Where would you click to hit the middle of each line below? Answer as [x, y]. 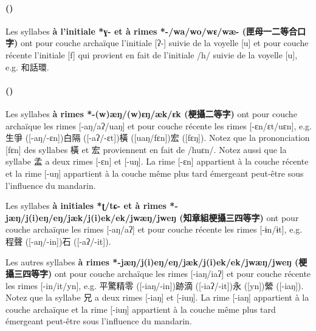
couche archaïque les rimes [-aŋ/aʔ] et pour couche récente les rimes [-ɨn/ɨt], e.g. [154, 229]
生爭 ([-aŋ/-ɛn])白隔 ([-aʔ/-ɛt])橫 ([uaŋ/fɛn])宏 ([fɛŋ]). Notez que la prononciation [158, 138]
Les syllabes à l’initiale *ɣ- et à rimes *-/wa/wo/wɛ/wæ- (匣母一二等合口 [156, 31]
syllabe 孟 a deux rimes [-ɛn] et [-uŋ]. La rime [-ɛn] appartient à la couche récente [157, 161]
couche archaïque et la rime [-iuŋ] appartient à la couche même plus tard [141, 309]
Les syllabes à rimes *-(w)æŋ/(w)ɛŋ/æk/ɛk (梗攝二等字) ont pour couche [151, 113]
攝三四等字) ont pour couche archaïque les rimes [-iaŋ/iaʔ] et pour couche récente [158, 274]
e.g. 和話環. [27, 67]
